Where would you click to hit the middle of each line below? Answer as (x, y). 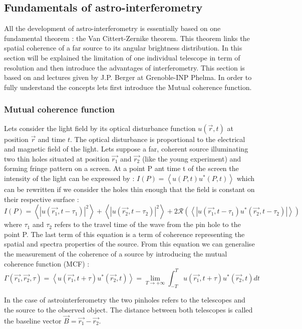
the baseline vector (33, 320)
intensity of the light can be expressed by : (69, 178)
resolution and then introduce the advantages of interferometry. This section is (124, 67)
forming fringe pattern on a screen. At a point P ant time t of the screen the (121, 168)
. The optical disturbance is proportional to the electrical (158, 139)
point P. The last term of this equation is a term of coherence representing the (124, 234)
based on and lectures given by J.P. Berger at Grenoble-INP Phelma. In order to (128, 77)
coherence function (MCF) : (47, 263)
